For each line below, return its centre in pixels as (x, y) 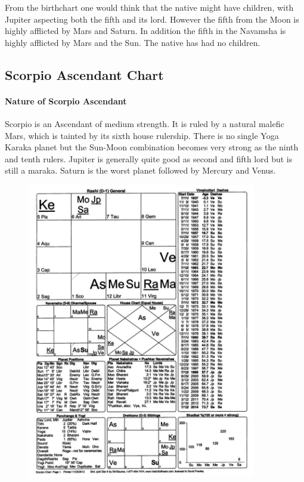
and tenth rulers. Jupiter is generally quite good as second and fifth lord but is (149, 158)
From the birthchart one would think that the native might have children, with (149, 7)
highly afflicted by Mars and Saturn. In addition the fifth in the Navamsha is (145, 31)
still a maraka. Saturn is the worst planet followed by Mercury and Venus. (140, 170)
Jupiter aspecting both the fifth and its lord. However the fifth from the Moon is (152, 19)
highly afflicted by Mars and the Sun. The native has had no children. (133, 42)
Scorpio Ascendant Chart (84, 74)
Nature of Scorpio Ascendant (66, 101)
